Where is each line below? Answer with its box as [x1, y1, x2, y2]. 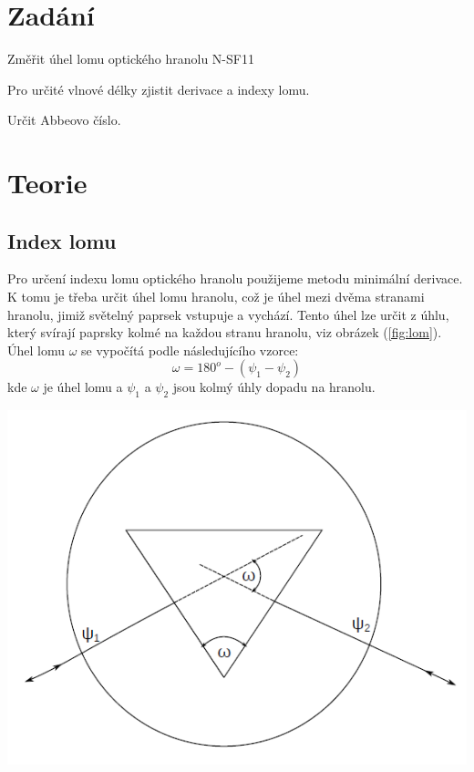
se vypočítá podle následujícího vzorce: [81, 340, 299, 359]
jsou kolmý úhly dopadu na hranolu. [172, 377, 376, 396]
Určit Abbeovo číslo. [7, 110, 121, 129]
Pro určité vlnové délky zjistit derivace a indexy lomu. [7, 79, 310, 98]
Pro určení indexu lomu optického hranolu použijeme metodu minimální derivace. [7, 269, 463, 288]
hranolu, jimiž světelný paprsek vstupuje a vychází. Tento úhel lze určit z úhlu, [7, 304, 449, 324]
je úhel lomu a [43, 377, 123, 396]
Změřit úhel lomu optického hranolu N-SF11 [7, 49, 254, 68]
